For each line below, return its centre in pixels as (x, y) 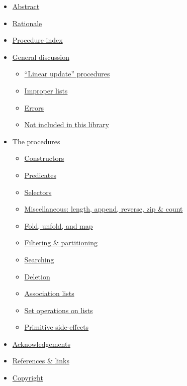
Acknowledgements (41, 344)
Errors (34, 107)
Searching (39, 259)
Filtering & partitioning (61, 243)
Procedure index (37, 40)
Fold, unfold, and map (59, 225)
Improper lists (46, 90)
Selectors (38, 192)
